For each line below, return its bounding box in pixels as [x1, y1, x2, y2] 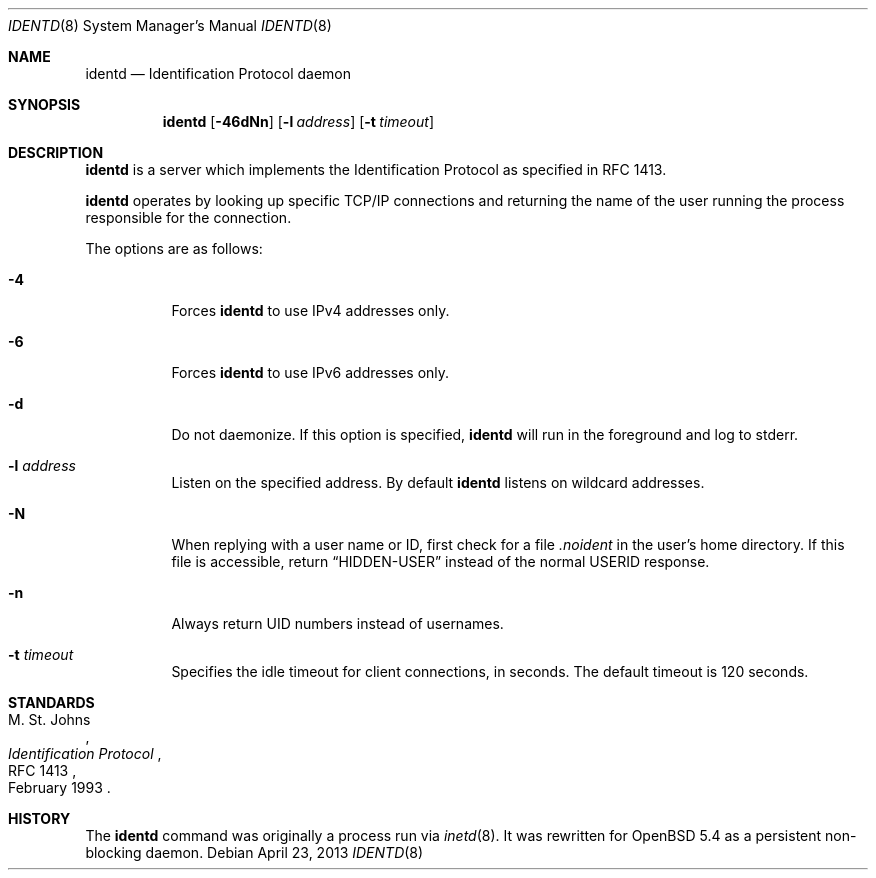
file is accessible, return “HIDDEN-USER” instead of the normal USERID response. [171, 553, 710, 570]
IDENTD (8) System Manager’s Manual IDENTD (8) [8, 17, 332, 34]
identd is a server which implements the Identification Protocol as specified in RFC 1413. [85, 161, 667, 178]
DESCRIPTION [8, 144, 104, 161]
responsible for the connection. [85, 209, 292, 226]
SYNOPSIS [8, 96, 81, 113]
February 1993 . [8, 779, 111, 796]
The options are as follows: [85, 240, 263, 257]
